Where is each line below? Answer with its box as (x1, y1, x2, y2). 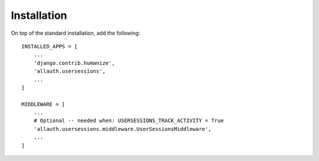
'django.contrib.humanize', (33, 60, 115, 66)
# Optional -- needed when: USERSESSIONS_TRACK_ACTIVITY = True (33, 117, 224, 124)
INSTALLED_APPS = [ (21, 43, 78, 50)
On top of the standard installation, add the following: (11, 29, 141, 37)
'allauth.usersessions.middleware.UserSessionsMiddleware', (33, 126, 212, 132)
